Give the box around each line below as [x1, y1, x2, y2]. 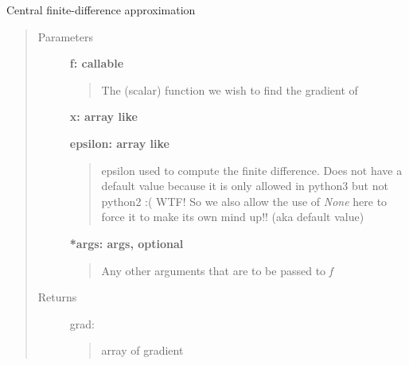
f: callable [69, 55, 124, 72]
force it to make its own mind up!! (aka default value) [101, 208, 364, 225]
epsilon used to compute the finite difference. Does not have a [101, 161, 403, 178]
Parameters [37, 28, 93, 45]
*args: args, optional [69, 235, 184, 251]
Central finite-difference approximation [6, 2, 196, 17]
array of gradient [101, 342, 184, 359]
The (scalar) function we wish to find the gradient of [101, 81, 358, 98]
